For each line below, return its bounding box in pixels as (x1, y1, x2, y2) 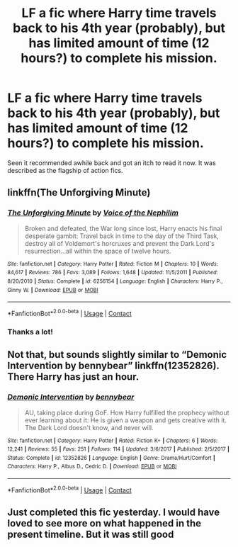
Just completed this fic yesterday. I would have (7, 507, 220, 519)
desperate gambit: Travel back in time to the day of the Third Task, (24, 232, 220, 240)
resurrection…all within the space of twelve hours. (24, 247, 171, 255)
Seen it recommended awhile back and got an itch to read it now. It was (7, 158, 216, 167)
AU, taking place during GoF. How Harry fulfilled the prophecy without (24, 408, 229, 417)
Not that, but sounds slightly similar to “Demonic (7, 349, 227, 361)
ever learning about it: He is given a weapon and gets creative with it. (24, 416, 227, 424)
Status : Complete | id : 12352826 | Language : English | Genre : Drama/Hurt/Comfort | (7, 454, 216, 461)
